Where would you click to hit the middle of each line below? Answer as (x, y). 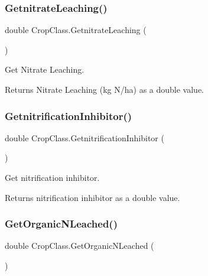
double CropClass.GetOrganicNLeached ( (79, 246)
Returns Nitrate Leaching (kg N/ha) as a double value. (105, 89)
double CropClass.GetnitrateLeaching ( (76, 30)
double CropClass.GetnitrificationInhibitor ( (84, 137)
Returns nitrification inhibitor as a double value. (92, 197)
